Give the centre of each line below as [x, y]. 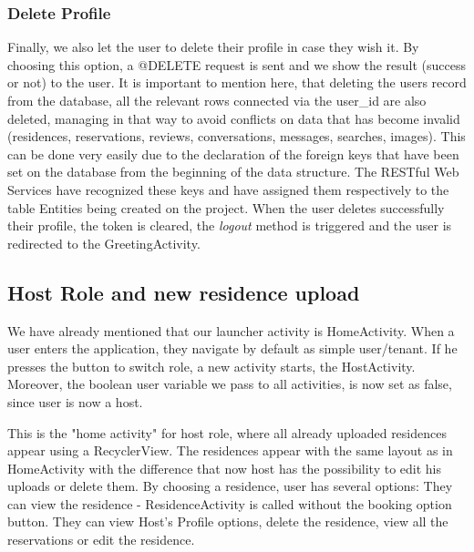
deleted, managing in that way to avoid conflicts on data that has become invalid [234, 118]
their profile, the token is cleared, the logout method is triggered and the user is [230, 225]
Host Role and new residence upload [184, 292]
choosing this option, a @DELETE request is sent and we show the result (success [237, 64]
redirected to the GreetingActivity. [104, 243]
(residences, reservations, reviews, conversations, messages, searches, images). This [237, 136]
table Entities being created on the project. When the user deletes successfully [226, 207]
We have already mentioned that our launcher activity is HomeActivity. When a [231, 330]
